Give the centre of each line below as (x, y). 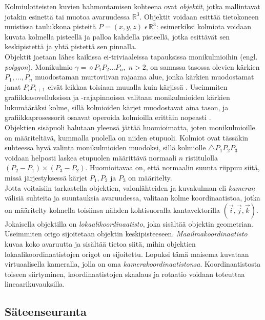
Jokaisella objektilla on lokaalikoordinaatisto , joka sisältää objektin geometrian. (129, 223)
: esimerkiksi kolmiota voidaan (203, 26)
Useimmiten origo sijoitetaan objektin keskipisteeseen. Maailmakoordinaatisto (126, 234)
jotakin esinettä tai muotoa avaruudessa (67, 16)
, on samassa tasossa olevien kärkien (203, 66)
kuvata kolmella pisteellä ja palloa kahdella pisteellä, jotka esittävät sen (117, 36)
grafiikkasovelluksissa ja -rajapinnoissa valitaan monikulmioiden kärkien (117, 97)
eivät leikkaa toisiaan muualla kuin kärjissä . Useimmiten (138, 86)
